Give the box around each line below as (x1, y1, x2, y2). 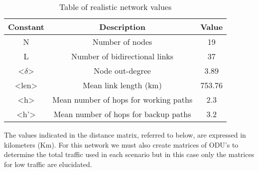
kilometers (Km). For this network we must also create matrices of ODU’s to (4, 139, 239, 150)
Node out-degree (94, 65, 151, 76)
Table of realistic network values (59, 1, 172, 12)
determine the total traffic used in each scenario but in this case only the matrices (4, 149, 255, 160)
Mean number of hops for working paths (52, 94, 193, 105)
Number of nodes (92, 36, 152, 47)
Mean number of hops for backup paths (53, 108, 191, 120)
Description (99, 21, 145, 32)
